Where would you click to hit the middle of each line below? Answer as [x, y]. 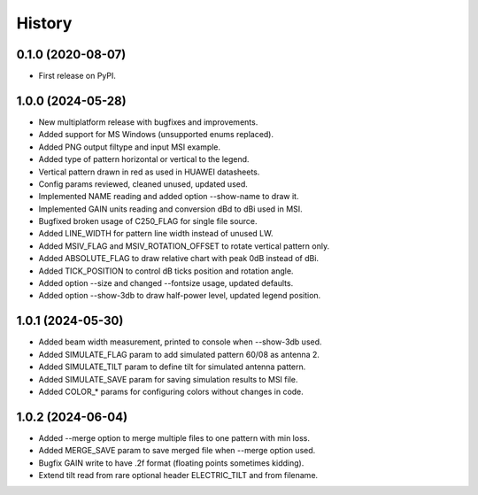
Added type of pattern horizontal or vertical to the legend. [144, 159]
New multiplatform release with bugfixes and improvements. [148, 122]
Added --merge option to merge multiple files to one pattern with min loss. [174, 437]
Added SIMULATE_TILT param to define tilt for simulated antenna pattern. [172, 367]
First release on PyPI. [77, 76]
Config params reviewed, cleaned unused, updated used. [143, 184]
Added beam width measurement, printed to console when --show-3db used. [180, 342]
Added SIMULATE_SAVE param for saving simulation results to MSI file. [168, 379]
